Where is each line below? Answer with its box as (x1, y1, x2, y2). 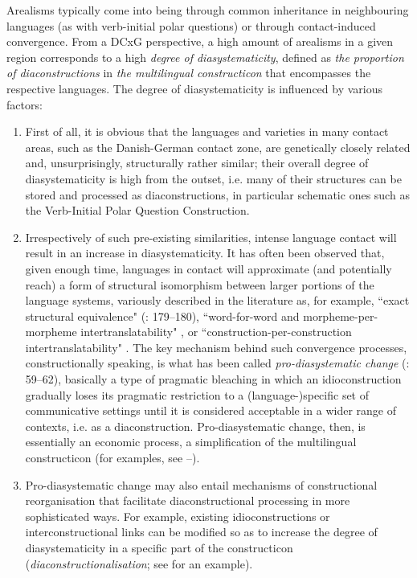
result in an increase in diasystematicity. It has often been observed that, (25, 244, 385, 261)
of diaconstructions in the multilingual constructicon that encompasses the (6, 64, 371, 81)
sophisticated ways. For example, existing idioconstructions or (25, 507, 330, 524)
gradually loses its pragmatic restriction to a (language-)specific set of (25, 386, 370, 403)
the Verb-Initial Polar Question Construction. (25, 202, 250, 219)
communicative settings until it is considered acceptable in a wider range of (25, 402, 397, 419)
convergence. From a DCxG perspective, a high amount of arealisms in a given (6, 33, 394, 50)
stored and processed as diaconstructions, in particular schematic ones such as (25, 186, 410, 203)
